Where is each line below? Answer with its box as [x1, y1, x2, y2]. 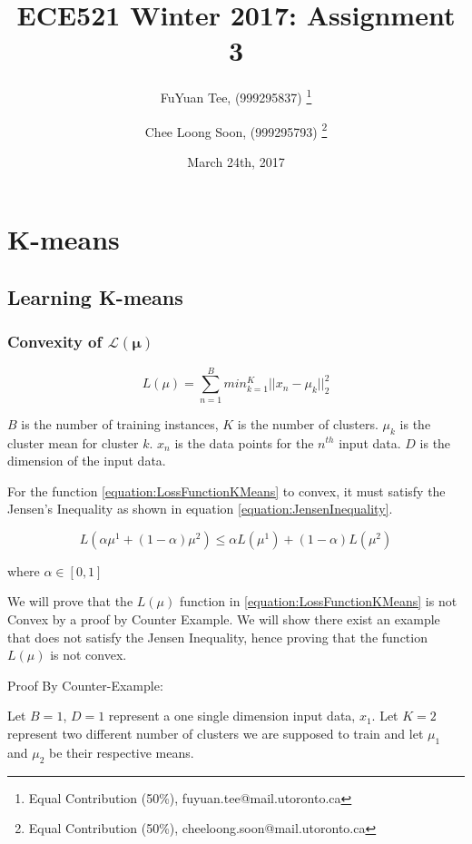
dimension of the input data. [7, 451, 166, 470]
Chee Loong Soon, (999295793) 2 [144, 119, 328, 141]
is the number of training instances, [21, 414, 219, 433]
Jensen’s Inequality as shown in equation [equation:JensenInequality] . [7, 499, 393, 518]
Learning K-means [7, 282, 183, 310]
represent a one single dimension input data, [108, 706, 356, 725]
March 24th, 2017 [187, 152, 285, 171]
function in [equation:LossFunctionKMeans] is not [179, 592, 457, 611]
